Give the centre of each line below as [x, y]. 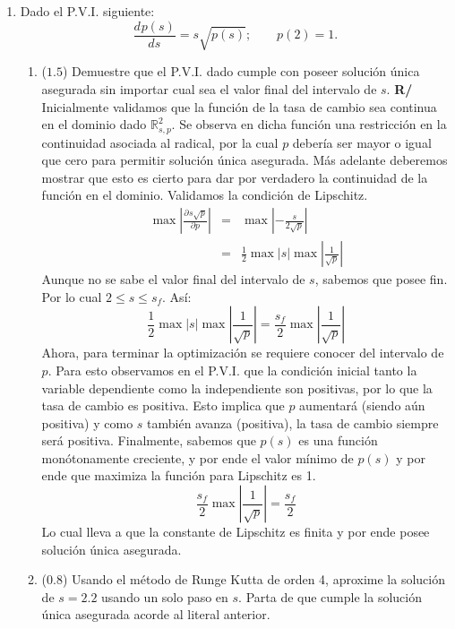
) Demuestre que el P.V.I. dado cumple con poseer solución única [241, 71]
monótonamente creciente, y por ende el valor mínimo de [197, 457]
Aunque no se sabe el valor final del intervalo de [173, 279]
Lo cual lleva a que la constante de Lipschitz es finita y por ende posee [236, 532]
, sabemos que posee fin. [381, 279]
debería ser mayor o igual [362, 142]
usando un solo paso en [165, 596]
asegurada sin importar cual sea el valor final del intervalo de [209, 89]
